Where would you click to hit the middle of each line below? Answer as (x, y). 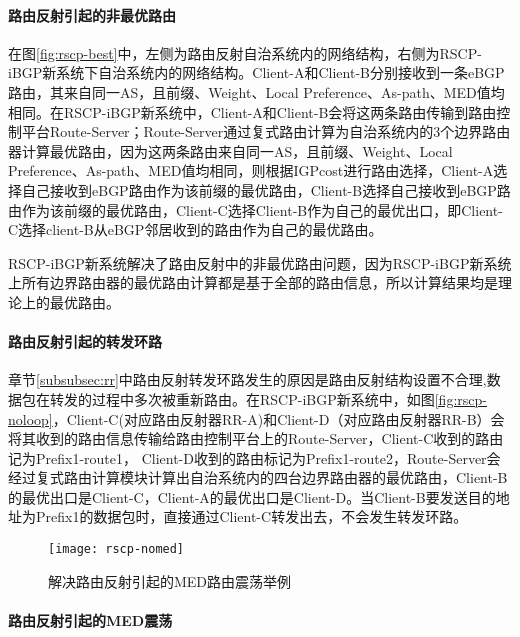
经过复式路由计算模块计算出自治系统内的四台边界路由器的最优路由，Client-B (258, 477)
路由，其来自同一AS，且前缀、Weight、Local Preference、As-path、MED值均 (256, 91)
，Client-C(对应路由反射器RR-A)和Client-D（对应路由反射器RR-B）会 (278, 418)
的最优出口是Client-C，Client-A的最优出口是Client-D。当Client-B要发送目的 (252, 496)
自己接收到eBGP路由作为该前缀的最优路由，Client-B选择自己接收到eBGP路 (266, 189)
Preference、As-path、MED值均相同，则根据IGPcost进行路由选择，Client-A (251, 170)
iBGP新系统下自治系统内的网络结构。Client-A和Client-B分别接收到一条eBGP (256, 72)
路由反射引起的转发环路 (85, 341)
